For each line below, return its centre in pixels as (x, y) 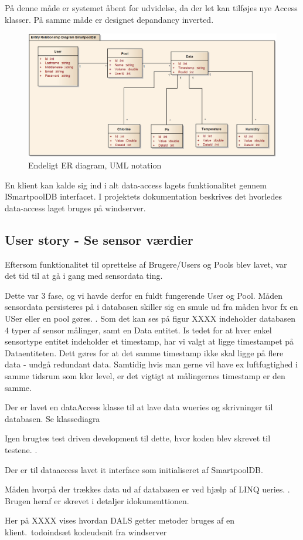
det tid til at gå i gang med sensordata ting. (84, 276)
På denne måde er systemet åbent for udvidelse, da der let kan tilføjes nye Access (151, 8)
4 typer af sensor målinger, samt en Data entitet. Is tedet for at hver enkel (138, 330)
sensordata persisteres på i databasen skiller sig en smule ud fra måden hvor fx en (151, 307)
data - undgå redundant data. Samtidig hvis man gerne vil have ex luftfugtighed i (151, 364)
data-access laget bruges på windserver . (75, 207)
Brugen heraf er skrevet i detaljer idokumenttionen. (97, 500)
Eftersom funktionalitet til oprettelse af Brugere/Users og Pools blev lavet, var (146, 264)
